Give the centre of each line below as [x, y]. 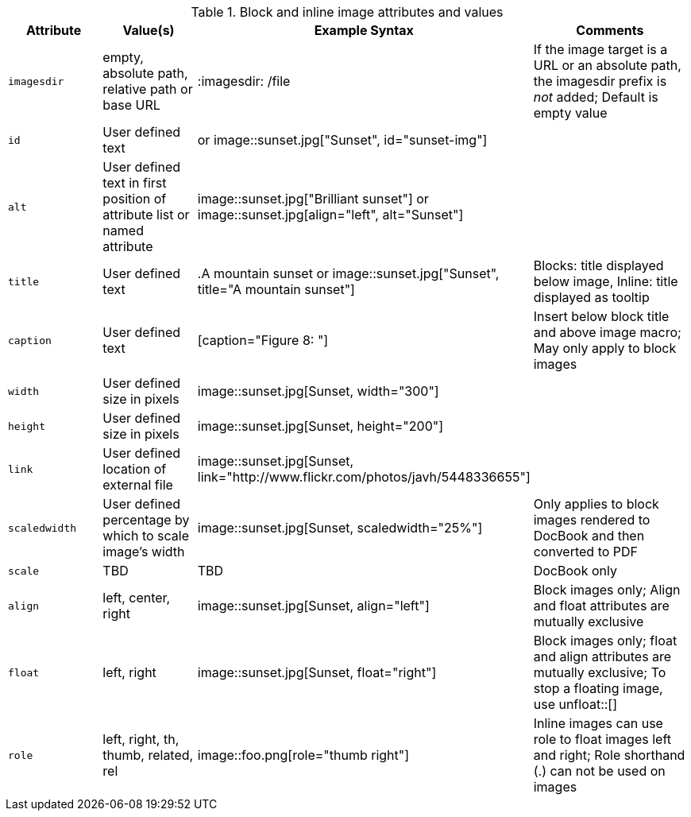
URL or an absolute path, [607, 65]
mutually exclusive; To [600, 672]
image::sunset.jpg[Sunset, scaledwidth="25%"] [340, 528]
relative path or [148, 89]
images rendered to [592, 520]
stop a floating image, [598, 688]
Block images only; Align [607, 590]
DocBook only [575, 571]
